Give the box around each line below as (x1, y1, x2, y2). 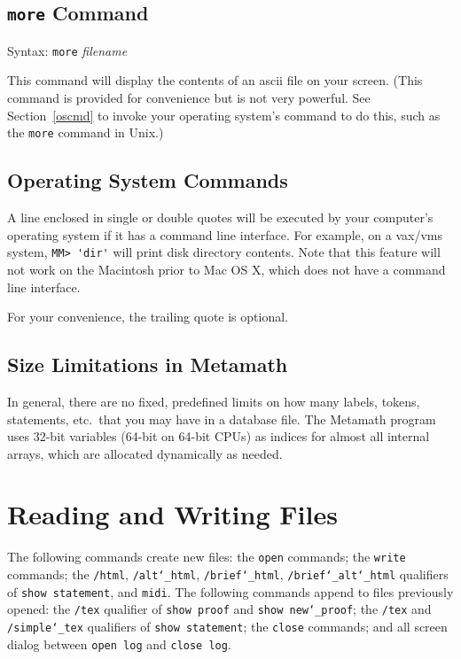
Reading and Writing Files (7, 496, 338, 532)
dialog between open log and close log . (7, 634, 231, 653)
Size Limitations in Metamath (7, 351, 288, 378)
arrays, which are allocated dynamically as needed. (7, 444, 283, 462)
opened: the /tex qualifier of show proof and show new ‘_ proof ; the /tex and (7, 600, 432, 618)
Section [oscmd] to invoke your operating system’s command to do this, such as (7, 105, 441, 124)
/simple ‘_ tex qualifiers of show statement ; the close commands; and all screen (7, 617, 448, 636)
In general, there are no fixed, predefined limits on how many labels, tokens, (7, 392, 420, 410)
